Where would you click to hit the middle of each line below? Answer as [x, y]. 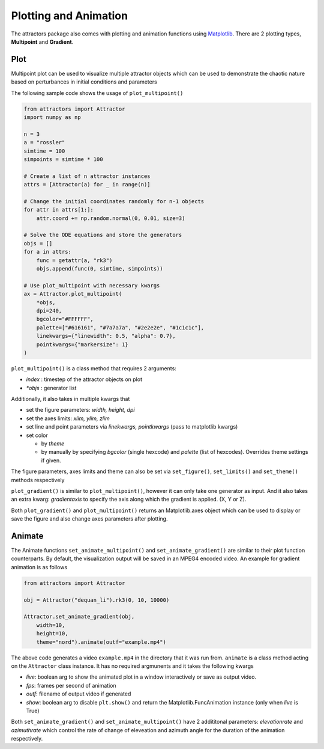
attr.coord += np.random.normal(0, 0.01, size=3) [111, 218]
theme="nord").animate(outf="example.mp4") [101, 642]
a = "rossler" [44, 142]
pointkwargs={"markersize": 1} [82, 344]
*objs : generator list [51, 388]
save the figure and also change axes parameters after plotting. [89, 519]
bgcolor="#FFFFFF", [65, 319]
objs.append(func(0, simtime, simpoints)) [100, 269]
